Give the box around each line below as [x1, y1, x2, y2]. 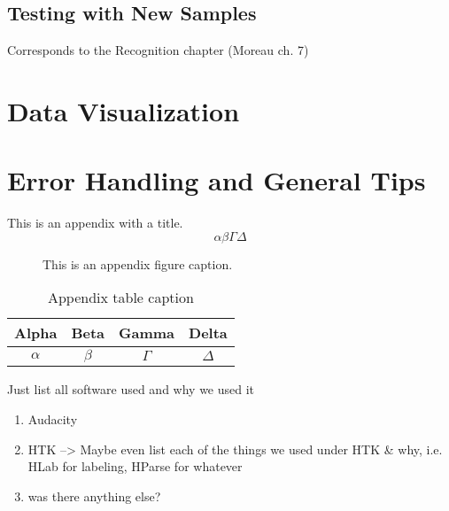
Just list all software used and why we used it [7, 380, 255, 399]
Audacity [27, 410, 78, 429]
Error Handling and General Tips [7, 162, 426, 198]
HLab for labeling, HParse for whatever [27, 457, 243, 476]
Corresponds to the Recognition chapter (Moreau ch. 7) [7, 41, 309, 59]
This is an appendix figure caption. [43, 254, 233, 273]
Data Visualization [7, 92, 240, 128]
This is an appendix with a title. [7, 213, 183, 232]
